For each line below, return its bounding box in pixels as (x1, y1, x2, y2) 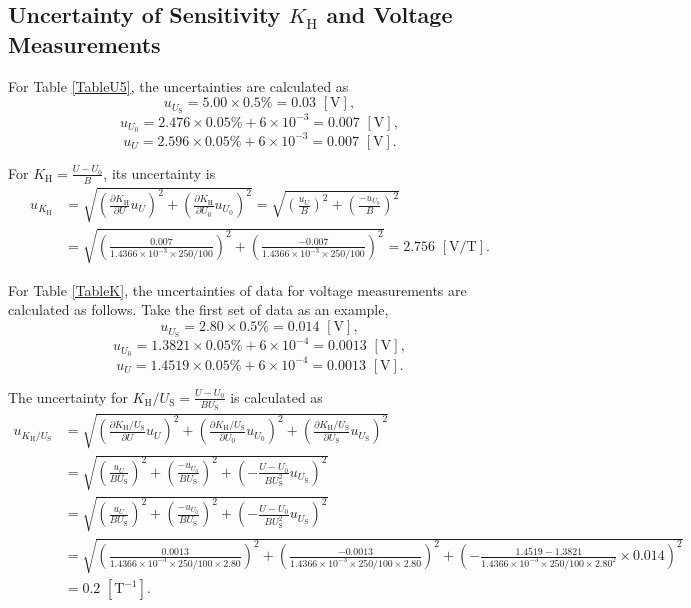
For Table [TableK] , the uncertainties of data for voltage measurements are (8, 279, 467, 300)
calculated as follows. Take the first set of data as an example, (8, 299, 389, 320)
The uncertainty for (8, 386, 128, 407)
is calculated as (230, 386, 323, 407)
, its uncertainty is (103, 162, 216, 183)
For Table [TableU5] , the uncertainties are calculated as (8, 75, 349, 96)
